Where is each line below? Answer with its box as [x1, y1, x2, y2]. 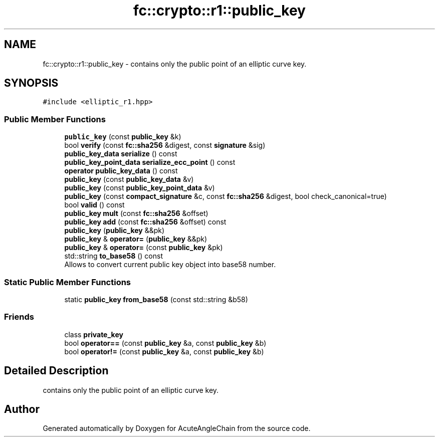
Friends [4, 312, 34, 322]
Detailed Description [4, 364, 109, 377]
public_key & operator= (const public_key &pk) [64, 243, 223, 252]
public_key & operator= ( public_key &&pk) [64, 235, 207, 244]
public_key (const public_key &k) [64, 132, 181, 141]
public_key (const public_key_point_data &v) [64, 183, 215, 192]
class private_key [64, 330, 123, 339]
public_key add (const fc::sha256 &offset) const [64, 217, 227, 227]
